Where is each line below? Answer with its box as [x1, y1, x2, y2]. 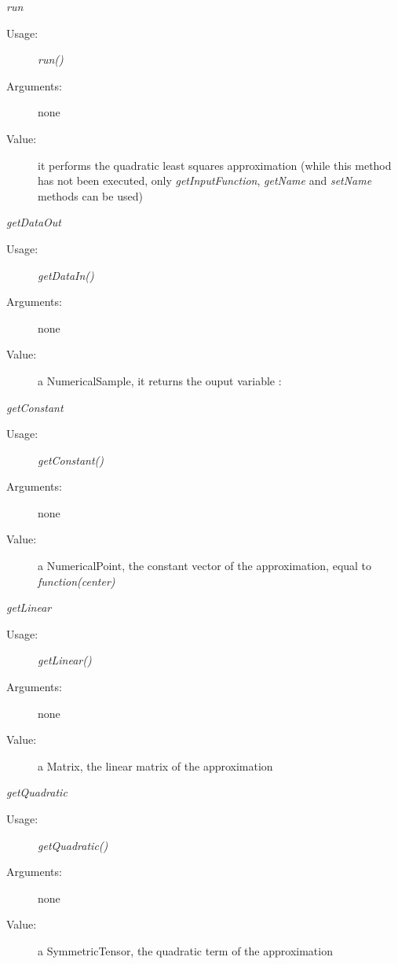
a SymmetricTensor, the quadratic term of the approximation [38, 942, 333, 958]
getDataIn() [38, 267, 94, 283]
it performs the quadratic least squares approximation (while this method [38, 156, 392, 173]
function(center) [38, 572, 115, 589]
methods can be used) [38, 187, 143, 204]
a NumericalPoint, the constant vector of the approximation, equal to [38, 557, 372, 574]
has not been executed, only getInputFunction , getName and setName [38, 172, 372, 189]
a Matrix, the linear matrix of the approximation [38, 757, 273, 774]
